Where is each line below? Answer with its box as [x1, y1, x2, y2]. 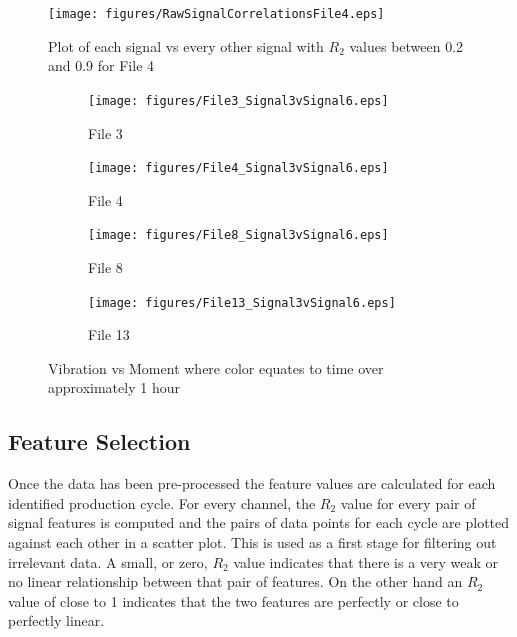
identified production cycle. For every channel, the [8, 492, 316, 513]
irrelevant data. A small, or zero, [8, 551, 208, 572]
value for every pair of [340, 492, 476, 513]
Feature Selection [8, 426, 191, 457]
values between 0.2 [349, 35, 464, 56]
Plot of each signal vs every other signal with [48, 35, 324, 56]
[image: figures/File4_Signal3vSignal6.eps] [88, 161, 389, 176]
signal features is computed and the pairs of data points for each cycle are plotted [8, 512, 510, 533]
